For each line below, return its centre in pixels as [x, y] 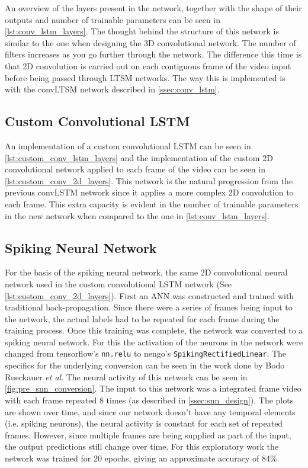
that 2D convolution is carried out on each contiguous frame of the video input [148, 65]
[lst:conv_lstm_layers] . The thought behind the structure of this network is [142, 31]
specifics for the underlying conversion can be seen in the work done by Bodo [145, 365]
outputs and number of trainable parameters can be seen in [113, 19]
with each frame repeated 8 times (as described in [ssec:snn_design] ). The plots [149, 400]
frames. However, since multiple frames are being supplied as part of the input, [148, 435]
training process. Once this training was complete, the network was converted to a [154, 330]
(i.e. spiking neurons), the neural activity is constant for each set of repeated [144, 423]
